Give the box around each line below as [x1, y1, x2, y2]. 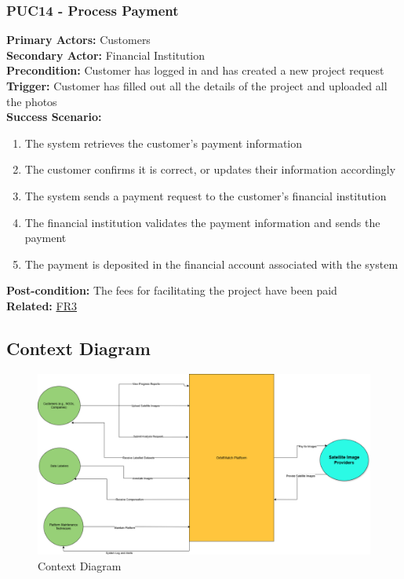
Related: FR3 [6, 297, 77, 313]
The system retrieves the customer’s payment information [24, 134, 303, 151]
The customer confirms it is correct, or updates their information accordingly [24, 161, 396, 178]
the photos [6, 93, 57, 109]
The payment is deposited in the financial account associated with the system [24, 255, 399, 272]
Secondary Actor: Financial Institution [6, 46, 206, 63]
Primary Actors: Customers [6, 31, 151, 48]
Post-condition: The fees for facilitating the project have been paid [6, 282, 337, 299]
